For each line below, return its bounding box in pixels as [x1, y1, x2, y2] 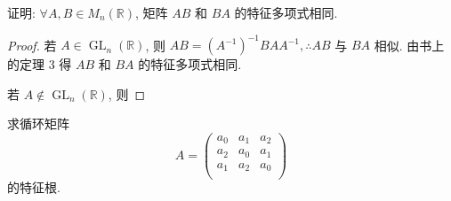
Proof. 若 [7, 35, 57, 54]
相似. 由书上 [374, 35, 445, 54]
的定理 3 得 [7, 55, 72, 73]
